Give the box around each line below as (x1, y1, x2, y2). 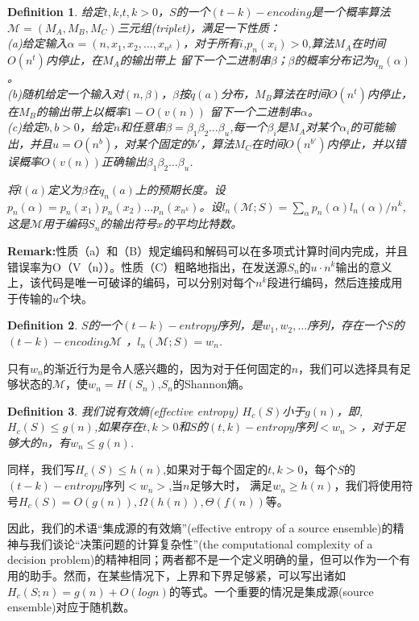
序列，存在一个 (307, 317, 387, 333)
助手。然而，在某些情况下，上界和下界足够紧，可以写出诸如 (29, 567, 346, 584)
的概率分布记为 (294, 51, 374, 68)
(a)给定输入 (7, 35, 68, 52)
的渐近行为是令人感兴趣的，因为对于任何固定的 (43, 359, 292, 376)
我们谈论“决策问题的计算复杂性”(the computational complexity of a (29, 535, 373, 552)
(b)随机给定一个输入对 (7, 85, 123, 101)
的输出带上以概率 (35, 102, 127, 119)
